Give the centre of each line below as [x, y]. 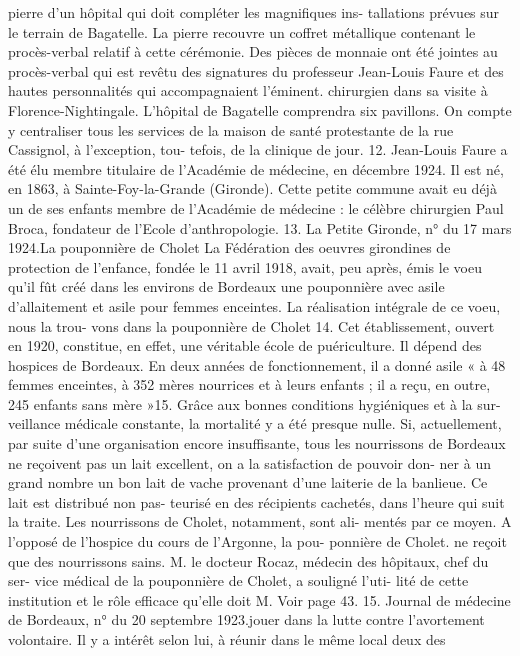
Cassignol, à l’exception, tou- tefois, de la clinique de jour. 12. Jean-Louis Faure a [258, 149]
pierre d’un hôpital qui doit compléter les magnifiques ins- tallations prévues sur [254, 12]
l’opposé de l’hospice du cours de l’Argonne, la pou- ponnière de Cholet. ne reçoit [257, 541]
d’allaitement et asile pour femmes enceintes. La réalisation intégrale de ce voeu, [254, 305]
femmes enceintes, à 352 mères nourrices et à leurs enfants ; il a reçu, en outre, [249, 384]
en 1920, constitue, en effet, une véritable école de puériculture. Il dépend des [245, 345]
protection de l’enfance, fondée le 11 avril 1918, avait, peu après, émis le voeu [245, 266]
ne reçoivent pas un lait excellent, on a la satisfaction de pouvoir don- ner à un [249, 462]
